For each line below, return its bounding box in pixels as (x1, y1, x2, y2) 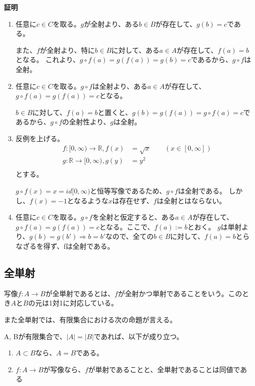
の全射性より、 (62, 116, 110, 127)
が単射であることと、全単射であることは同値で (88, 364, 240, 374)
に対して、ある (111, 44, 160, 55)
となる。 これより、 (15, 54, 80, 65)
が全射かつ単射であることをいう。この (118, 288, 242, 298)
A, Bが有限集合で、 (4, 331, 67, 341)
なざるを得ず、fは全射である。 (15, 241, 114, 251)
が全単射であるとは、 (45, 288, 115, 298)
